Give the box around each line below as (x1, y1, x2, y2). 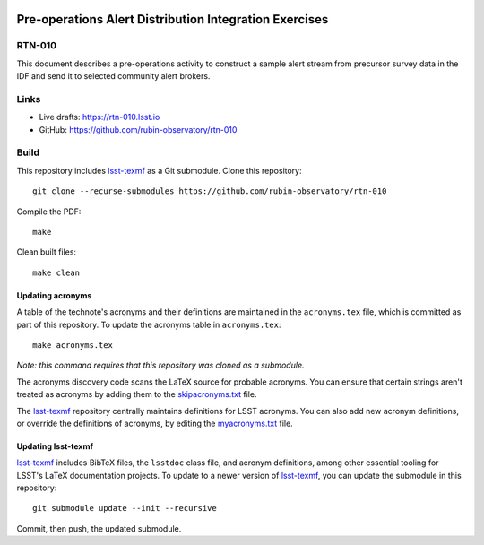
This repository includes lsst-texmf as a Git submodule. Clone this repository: (16, 165, 302, 176)
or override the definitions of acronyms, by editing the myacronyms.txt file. (16, 418, 293, 428)
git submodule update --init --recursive (32, 503, 217, 514)
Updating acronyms (16, 290, 92, 300)
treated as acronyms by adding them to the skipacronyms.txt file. (16, 389, 257, 400)
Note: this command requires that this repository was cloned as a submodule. (16, 359, 305, 371)
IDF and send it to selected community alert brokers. (16, 71, 211, 82)
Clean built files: (16, 247, 76, 257)
